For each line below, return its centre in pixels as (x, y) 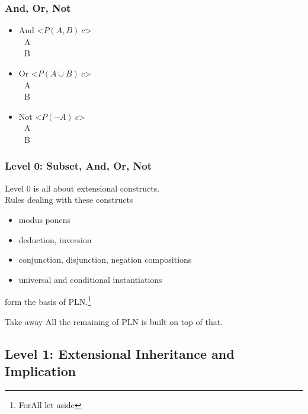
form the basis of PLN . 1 (48, 300)
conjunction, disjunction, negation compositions (105, 259)
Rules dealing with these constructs (69, 200)
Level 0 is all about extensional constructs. (82, 188)
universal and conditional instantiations (90, 279)
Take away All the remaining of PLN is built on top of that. (114, 321)
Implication (41, 370)
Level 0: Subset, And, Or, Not (78, 166)
